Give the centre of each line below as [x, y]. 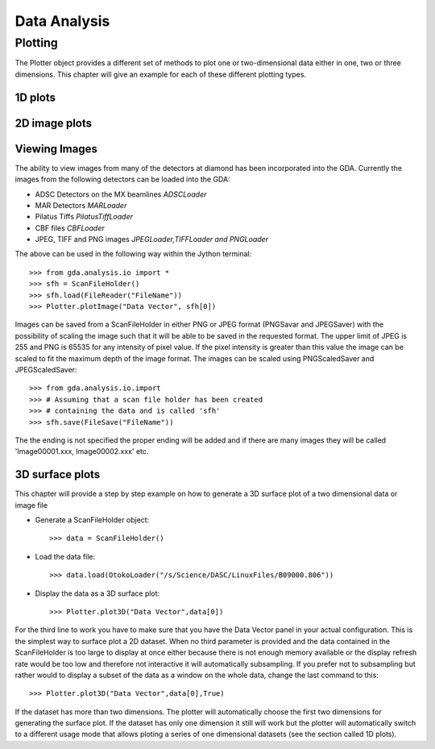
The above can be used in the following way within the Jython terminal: [133, 254]
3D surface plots [58, 474]
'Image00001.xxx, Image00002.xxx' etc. [82, 451]
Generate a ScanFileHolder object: [92, 520]
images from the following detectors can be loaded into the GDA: [122, 179]
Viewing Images [56, 149]
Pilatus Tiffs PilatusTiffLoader [84, 217]
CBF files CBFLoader [70, 228]
